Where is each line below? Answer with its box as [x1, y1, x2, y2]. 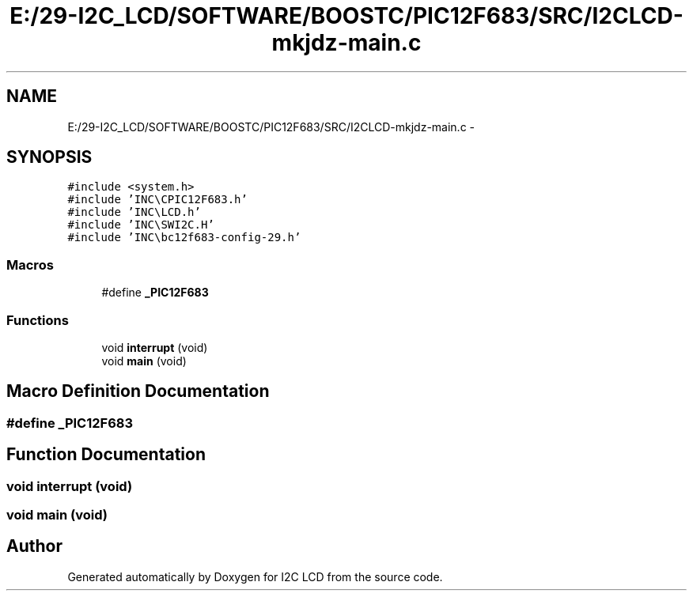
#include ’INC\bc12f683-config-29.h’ [67, 231, 301, 244]
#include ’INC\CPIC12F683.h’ [67, 193, 248, 206]
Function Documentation [6, 444, 206, 465]
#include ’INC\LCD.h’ [67, 206, 201, 219]
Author [6, 536, 62, 557]
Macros [6, 256, 54, 273]
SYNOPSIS [6, 147, 93, 168]
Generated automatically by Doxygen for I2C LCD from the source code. [67, 569, 443, 584]
